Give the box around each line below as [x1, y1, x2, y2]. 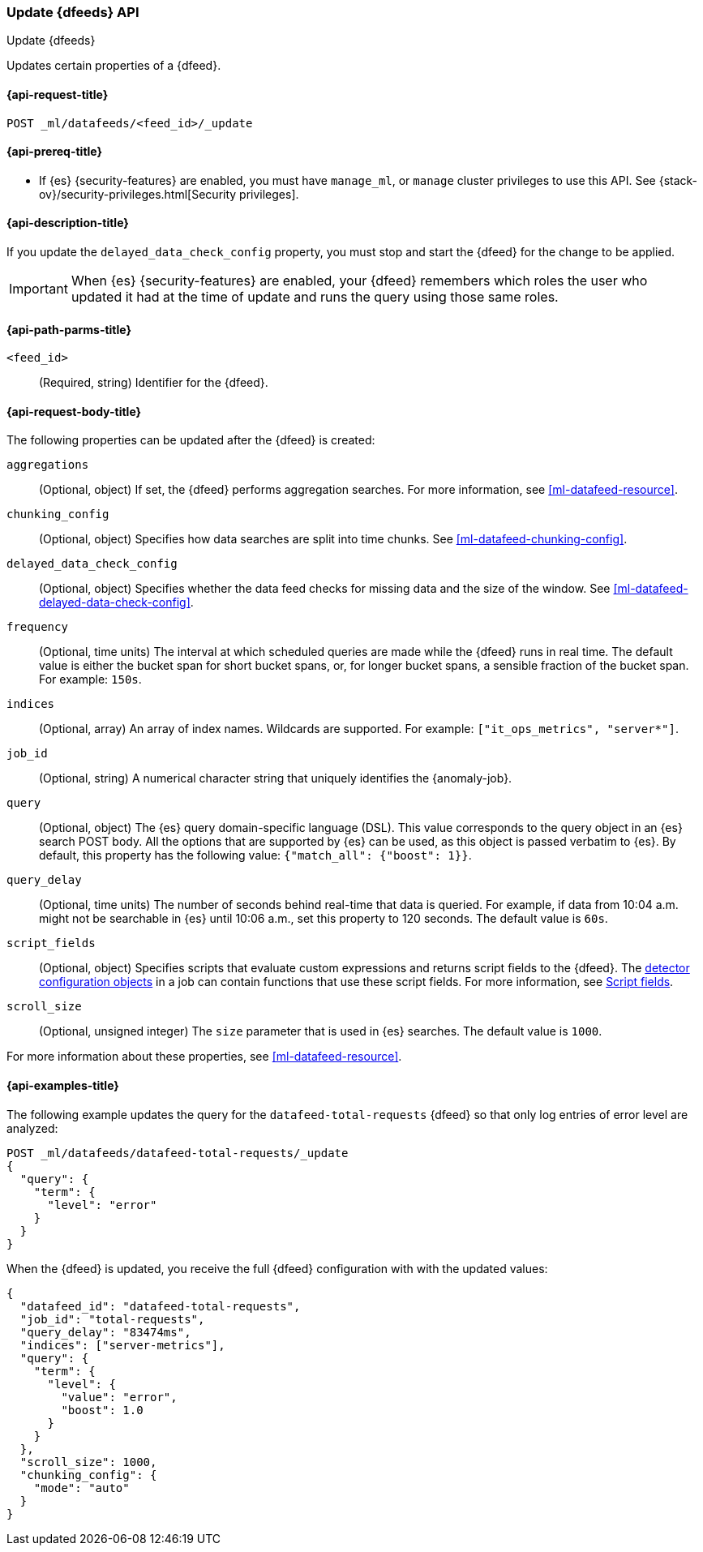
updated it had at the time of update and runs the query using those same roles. [71, 289, 559, 306]
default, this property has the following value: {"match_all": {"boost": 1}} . [39, 848, 472, 863]
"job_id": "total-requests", [19, 1312, 205, 1326]
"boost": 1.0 [61, 1403, 144, 1417]
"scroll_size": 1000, [19, 1455, 157, 1468]
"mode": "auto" [33, 1481, 130, 1494]
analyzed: [6, 1121, 58, 1135]
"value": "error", [61, 1390, 178, 1404]
